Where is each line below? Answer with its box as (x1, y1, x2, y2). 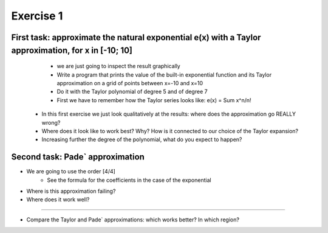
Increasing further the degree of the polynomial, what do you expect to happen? (41, 136, 242, 143)
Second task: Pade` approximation (11, 152, 145, 162)
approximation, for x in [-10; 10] (11, 45, 133, 55)
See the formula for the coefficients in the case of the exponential (47, 176, 212, 184)
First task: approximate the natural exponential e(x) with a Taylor (11, 32, 261, 43)
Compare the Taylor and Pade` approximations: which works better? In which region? (26, 216, 240, 223)
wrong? (41, 119, 61, 126)
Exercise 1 (11, 9, 63, 23)
